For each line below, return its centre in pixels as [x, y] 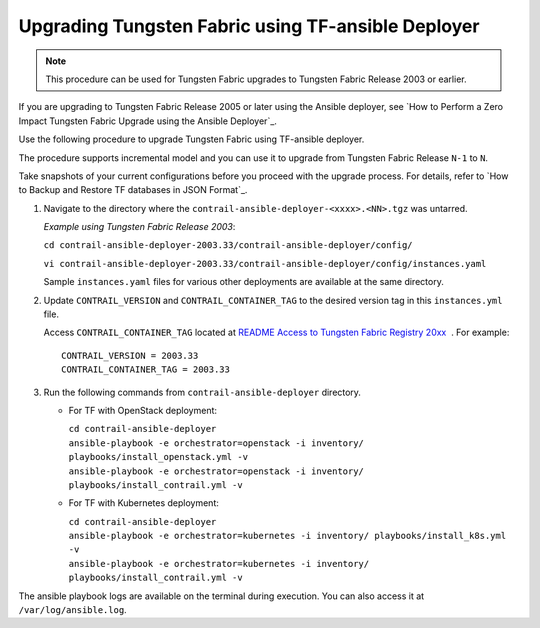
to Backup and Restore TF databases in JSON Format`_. [133, 190]
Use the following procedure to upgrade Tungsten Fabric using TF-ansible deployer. [191, 139]
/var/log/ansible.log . [72, 610]
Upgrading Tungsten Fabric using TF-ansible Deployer [249, 26]
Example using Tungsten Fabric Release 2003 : [139, 227]
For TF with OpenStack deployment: [143, 410]
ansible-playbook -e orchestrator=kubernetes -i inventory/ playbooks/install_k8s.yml [287, 536]
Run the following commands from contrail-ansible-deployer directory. [202, 392]
